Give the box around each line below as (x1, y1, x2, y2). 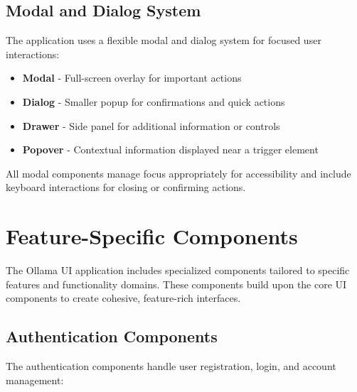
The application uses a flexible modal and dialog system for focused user (6, 33, 321, 48)
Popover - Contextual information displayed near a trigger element (22, 142, 319, 157)
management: (6, 372, 64, 387)
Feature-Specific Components (6, 222, 298, 251)
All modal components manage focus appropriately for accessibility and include (6, 165, 351, 180)
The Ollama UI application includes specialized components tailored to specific (6, 263, 350, 278)
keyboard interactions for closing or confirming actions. (6, 180, 246, 195)
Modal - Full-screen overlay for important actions (22, 70, 242, 85)
